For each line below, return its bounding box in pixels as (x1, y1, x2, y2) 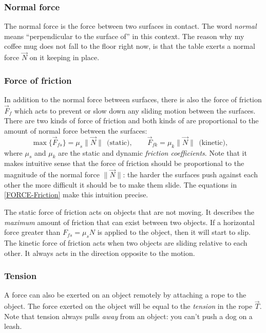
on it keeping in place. (29, 52, 100, 63)
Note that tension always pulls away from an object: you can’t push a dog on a (4, 310, 253, 321)
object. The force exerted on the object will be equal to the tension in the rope (4, 301, 253, 311)
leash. (4, 321, 22, 331)
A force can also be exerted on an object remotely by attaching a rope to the (4, 289, 246, 300)
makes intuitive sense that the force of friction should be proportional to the (4, 158, 244, 169)
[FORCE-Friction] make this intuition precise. (4, 189, 148, 200)
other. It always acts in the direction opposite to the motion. (4, 247, 195, 258)
